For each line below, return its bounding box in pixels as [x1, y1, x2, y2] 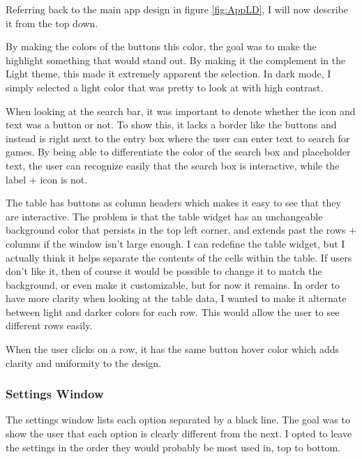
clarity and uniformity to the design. [6, 355, 162, 370]
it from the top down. [6, 15, 98, 30]
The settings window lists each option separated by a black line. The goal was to [6, 412, 350, 427]
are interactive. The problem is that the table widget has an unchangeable [6, 209, 323, 223]
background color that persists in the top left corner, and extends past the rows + [6, 223, 357, 237]
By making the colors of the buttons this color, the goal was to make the [6, 39, 317, 54]
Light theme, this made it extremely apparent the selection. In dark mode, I [6, 66, 331, 81]
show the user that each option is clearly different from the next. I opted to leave [6, 426, 352, 441]
